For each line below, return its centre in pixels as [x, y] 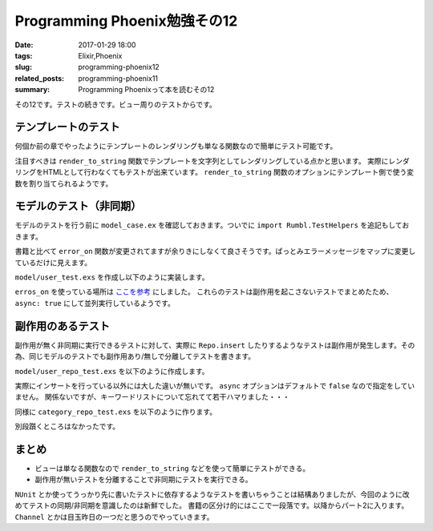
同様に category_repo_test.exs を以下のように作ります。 [115, 412]
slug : [23, 67]
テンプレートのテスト [67, 127]
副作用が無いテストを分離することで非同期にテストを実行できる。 [144, 480]
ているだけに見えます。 [53, 262]
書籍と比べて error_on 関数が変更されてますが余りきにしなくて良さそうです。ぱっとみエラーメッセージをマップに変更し [215, 251]
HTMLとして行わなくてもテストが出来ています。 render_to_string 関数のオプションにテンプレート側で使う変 [229, 172]
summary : [32, 90]
